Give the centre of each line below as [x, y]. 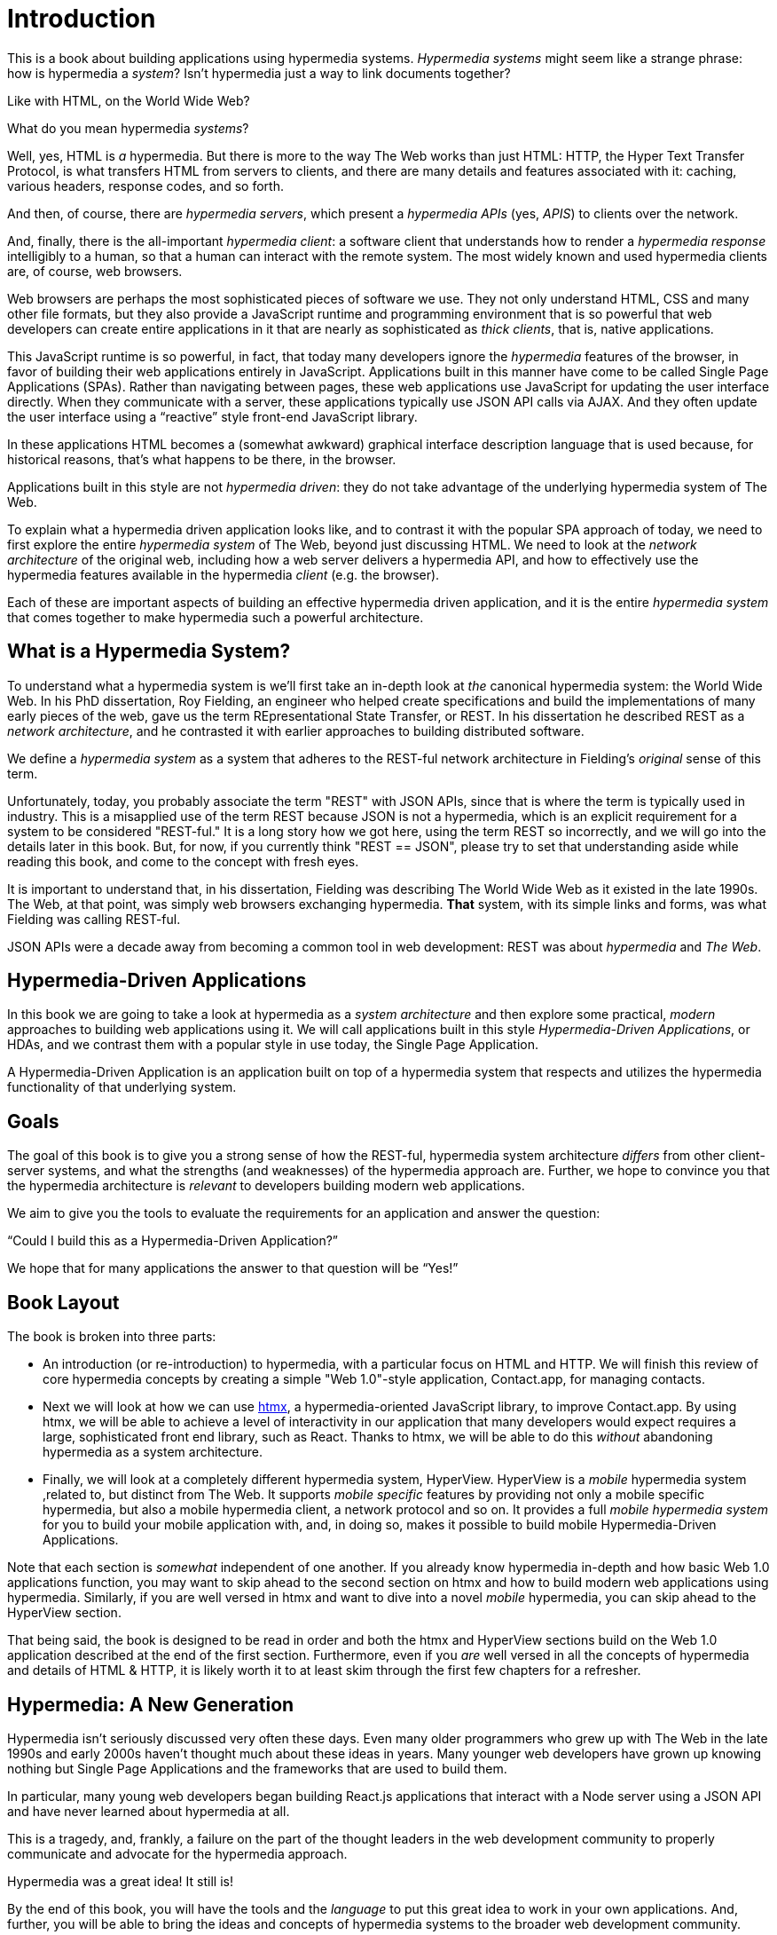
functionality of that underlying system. [122, 1087]
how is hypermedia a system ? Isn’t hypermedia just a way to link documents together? [259, 73]
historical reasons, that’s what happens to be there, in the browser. [202, 459]
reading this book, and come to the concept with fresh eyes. [183, 861]
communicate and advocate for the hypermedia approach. [177, 1853]
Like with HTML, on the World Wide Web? [129, 100]
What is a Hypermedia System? [149, 652]
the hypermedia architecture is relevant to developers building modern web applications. [266, 1186]
